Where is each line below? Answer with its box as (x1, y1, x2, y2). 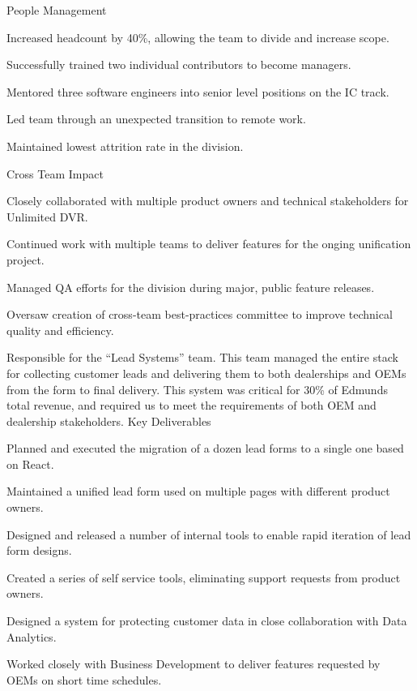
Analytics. (6, 628, 57, 645)
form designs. (6, 542, 72, 559)
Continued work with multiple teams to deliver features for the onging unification (6, 235, 411, 252)
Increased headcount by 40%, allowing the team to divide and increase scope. (6, 28, 389, 45)
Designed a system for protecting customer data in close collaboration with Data (6, 612, 407, 629)
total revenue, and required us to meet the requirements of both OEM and (6, 397, 377, 414)
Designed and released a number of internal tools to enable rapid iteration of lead (6, 526, 411, 543)
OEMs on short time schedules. (6, 671, 162, 688)
